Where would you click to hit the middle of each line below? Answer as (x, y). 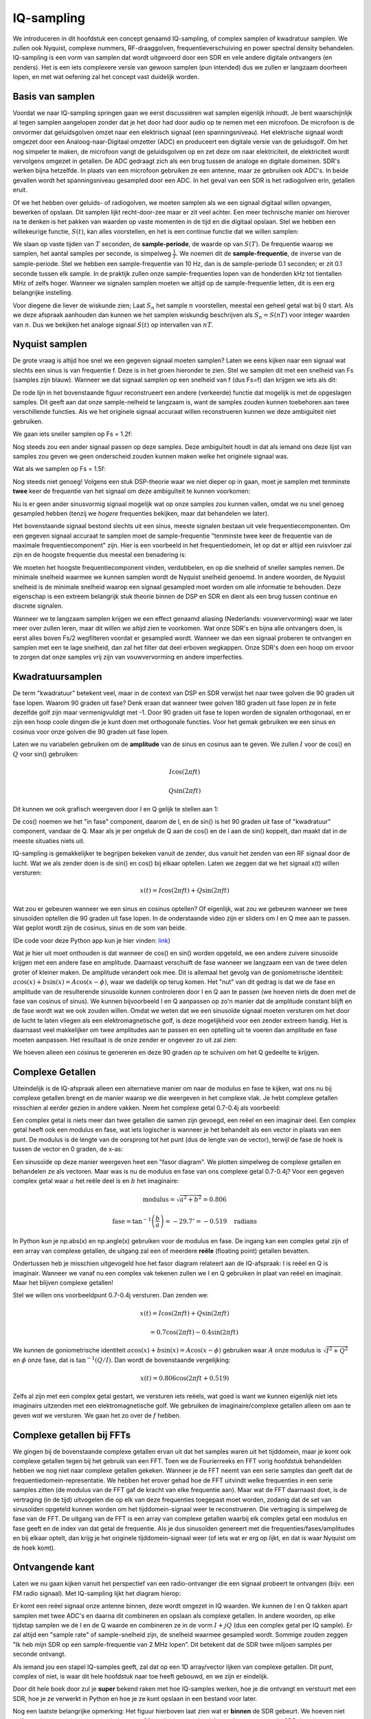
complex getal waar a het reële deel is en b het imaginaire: (96, 1181)
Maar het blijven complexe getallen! (63, 1282)
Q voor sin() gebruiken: (46, 754)
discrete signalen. (38, 606)
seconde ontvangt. (40, 1654)
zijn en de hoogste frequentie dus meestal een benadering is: (100, 555)
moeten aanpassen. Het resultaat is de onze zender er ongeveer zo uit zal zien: (125, 1040)
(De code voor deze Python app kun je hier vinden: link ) (92, 940)
